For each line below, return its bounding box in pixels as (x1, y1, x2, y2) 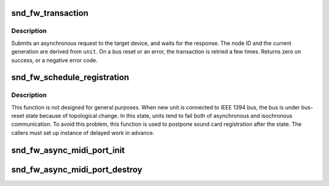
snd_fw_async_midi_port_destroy (11, 164, 143, 174)
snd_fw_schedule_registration (11, 72, 129, 83)
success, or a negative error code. (11, 57, 97, 64)
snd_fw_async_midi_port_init (11, 145, 125, 155)
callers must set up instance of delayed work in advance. (11, 129, 155, 136)
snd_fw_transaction (11, 8, 88, 18)
